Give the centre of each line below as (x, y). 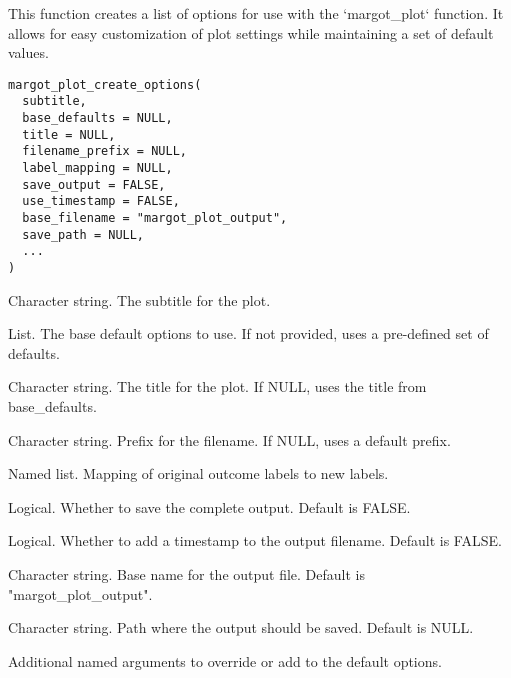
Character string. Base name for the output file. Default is (186, 574)
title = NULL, (69, 134)
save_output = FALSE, (94, 184)
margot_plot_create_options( (105, 84)
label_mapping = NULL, (97, 168)
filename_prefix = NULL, (104, 151)
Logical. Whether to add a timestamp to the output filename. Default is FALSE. (255, 540)
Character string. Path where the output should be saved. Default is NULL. (241, 627)
